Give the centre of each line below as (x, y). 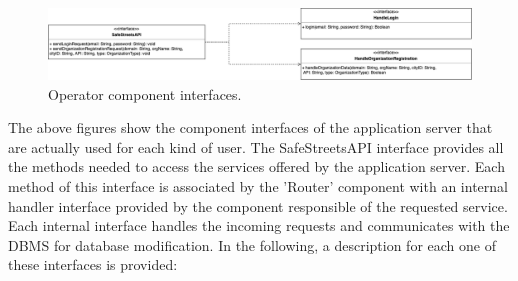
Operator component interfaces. (145, 93)
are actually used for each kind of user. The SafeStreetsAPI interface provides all (256, 146)
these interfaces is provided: (93, 264)
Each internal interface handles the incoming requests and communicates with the (259, 225)
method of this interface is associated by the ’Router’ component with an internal (258, 186)
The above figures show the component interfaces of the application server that (250, 127)
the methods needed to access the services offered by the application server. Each (256, 166)
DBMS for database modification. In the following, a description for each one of (252, 244)
